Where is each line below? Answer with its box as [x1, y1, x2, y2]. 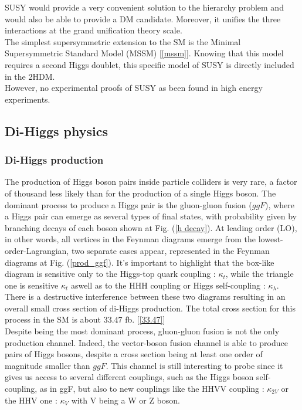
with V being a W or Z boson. [71, 394, 180, 406]
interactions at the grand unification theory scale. [5, 24, 182, 36]
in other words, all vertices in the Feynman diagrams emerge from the [5, 233, 256, 245]
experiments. [5, 93, 50, 105]
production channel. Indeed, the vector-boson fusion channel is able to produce [5, 336, 288, 348]
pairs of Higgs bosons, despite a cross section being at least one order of [5, 348, 263, 360]
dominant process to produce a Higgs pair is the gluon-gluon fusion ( [5, 198, 252, 211]
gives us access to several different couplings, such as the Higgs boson [5, 371, 254, 383]
